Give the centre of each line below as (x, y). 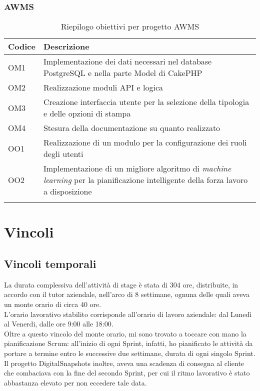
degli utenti (63, 154)
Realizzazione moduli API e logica (103, 87)
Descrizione (66, 46)
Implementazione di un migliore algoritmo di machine (137, 168)
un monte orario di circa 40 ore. (53, 304)
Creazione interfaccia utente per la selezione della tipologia (146, 102)
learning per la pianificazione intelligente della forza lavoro (145, 180)
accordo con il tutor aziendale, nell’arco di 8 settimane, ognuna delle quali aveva (127, 294)
